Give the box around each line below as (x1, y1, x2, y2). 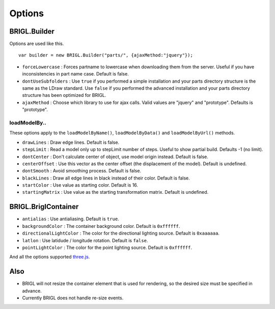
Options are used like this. (9, 41, 64, 47)
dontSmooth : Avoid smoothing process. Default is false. (22, 168, 142, 174)
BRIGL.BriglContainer (9, 202, 79, 211)
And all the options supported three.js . (9, 254, 90, 260)
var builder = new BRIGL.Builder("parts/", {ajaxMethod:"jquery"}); (18, 53, 193, 58)
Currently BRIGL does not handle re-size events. (22, 295, 124, 301)
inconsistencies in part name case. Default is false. (22, 71, 129, 77)
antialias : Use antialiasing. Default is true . (22, 216, 119, 222)
